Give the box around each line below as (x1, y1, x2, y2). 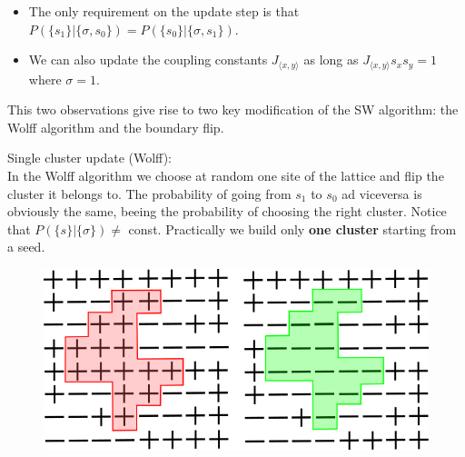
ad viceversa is (341, 184, 422, 203)
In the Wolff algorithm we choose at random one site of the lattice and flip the (7, 166, 444, 185)
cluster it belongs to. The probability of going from (7, 184, 292, 203)
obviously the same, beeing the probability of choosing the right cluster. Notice (7, 202, 447, 221)
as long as (303, 50, 359, 69)
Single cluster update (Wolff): (7, 148, 172, 167)
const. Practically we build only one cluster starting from (128, 219, 457, 238)
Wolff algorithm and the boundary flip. (7, 117, 224, 136)
